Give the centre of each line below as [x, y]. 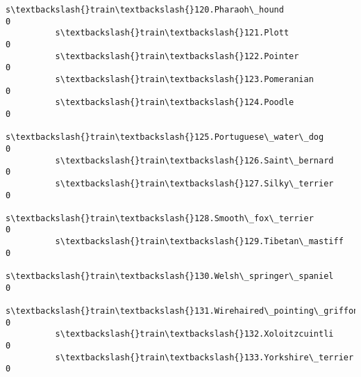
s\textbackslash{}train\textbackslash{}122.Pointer [177, 56]
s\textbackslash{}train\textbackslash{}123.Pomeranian [184, 79]
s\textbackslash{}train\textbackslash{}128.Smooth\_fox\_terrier [160, 218]
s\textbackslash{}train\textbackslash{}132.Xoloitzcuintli [194, 334]
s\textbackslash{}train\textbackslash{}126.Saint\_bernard [194, 160]
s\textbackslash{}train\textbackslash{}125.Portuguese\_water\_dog [165, 137]
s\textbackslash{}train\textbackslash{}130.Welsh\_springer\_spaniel [170, 276]
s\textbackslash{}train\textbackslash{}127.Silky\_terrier [194, 183]
